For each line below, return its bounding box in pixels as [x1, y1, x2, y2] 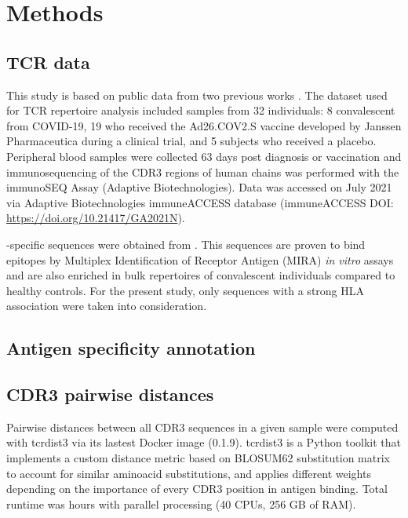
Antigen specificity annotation [6, 336, 256, 360]
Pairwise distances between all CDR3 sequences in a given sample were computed [6, 418, 399, 435]
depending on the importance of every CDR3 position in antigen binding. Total [6, 480, 388, 497]
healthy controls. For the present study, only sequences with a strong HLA [6, 282, 365, 298]
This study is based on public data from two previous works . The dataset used [6, 86, 388, 103]
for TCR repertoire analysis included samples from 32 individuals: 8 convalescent [6, 102, 395, 119]
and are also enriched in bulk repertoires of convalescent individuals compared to [6, 267, 395, 283]
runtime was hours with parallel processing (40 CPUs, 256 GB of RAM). [6, 495, 356, 512]
